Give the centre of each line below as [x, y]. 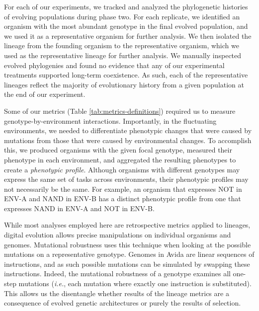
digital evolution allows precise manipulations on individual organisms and [118, 235]
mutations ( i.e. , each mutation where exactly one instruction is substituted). [135, 283]
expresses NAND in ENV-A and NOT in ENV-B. [79, 208]
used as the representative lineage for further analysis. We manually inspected [123, 55]
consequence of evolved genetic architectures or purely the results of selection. [123, 303]
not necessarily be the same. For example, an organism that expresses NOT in [123, 189]
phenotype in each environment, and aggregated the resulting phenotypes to [120, 159]
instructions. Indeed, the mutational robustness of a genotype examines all [117, 273]
